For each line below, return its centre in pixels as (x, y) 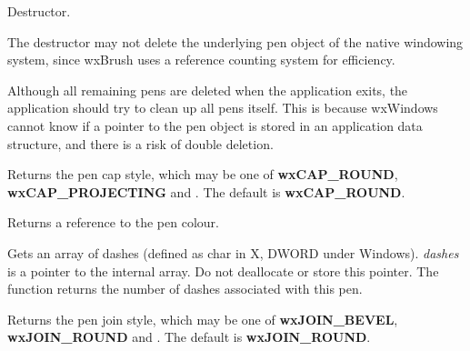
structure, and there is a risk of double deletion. (140, 143)
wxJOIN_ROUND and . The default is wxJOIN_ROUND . (189, 337)
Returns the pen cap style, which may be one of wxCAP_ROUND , (203, 174)
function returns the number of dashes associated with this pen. (185, 289)
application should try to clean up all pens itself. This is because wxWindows (223, 108)
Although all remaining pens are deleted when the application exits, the (208, 90)
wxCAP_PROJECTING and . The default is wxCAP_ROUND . (206, 191)
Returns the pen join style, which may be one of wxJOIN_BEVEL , (203, 319)
